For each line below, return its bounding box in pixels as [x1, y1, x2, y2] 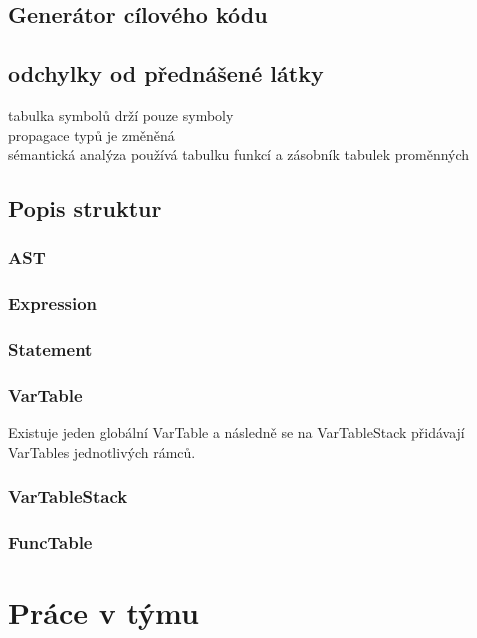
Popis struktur [8, 193, 162, 224]
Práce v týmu [8, 592, 199, 633]
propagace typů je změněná [8, 124, 175, 145]
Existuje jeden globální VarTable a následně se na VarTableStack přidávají [8, 422, 465, 443]
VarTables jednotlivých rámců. [8, 441, 196, 462]
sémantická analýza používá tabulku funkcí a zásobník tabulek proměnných [8, 144, 470, 165]
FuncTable [8, 530, 93, 555]
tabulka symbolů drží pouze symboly [8, 104, 234, 125]
